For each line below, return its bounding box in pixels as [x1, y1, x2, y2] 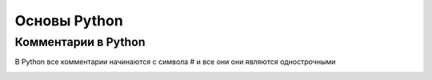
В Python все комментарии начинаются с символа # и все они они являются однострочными [14, 57, 336, 67]
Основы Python [14, 12, 123, 29]
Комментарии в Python [14, 35, 146, 49]
